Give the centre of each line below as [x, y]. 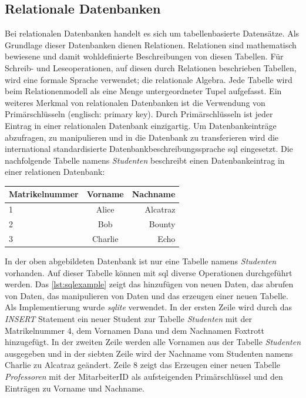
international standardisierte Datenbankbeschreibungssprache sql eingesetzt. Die [149, 149]
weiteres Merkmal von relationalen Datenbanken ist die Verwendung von [135, 102]
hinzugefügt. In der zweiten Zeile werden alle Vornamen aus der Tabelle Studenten [153, 342]
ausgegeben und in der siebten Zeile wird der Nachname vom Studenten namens [149, 353]
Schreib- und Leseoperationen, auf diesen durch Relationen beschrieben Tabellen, [151, 67]
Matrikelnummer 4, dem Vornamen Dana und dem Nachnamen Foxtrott [134, 330]
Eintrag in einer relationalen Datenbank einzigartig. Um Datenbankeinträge [141, 125]
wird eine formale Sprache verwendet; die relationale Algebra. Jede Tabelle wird [149, 79]
